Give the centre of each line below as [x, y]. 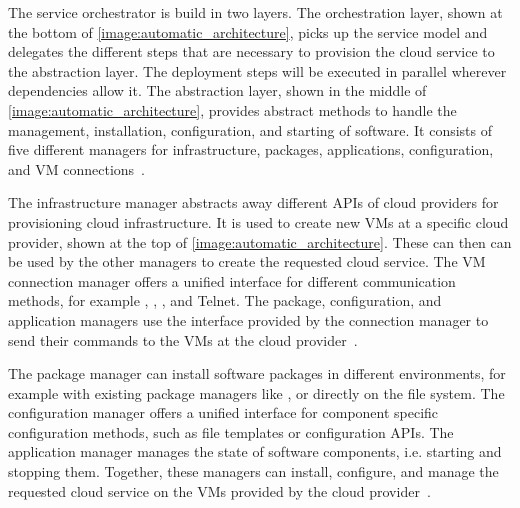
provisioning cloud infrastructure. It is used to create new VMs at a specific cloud [258, 221]
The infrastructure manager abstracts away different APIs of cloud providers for [253, 202]
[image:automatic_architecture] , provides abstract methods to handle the [232, 109]
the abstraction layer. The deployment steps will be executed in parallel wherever [257, 70]
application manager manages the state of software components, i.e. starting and [255, 451]
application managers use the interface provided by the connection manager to [248, 319]
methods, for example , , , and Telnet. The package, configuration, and [225, 300]
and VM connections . [76, 168]
